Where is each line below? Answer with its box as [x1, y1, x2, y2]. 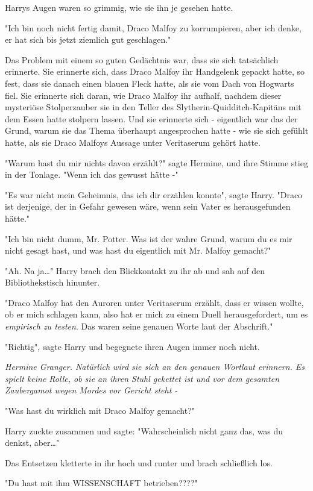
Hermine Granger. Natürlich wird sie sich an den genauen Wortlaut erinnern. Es [5, 360, 305, 373]
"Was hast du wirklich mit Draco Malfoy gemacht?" [5, 404, 195, 417]
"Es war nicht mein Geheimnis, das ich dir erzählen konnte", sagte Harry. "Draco [5, 188, 303, 201]
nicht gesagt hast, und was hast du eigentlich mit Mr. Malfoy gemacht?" [5, 244, 271, 257]
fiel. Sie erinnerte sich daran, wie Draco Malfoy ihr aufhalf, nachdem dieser [5, 89, 282, 101]
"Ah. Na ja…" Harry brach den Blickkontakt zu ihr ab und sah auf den [5, 264, 265, 277]
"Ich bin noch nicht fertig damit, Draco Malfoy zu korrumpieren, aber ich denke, [5, 21, 302, 34]
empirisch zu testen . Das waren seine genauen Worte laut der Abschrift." [5, 320, 273, 333]
